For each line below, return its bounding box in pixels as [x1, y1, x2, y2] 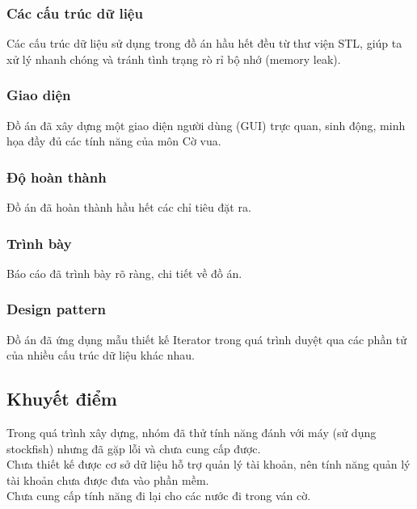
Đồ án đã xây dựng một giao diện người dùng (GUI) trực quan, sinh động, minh [6, 116, 406, 133]
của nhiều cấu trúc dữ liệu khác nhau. [6, 347, 196, 364]
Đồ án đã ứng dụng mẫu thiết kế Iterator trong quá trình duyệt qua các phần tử [6, 330, 407, 347]
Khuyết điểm [6, 386, 117, 411]
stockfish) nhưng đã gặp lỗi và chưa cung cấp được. [6, 440, 261, 456]
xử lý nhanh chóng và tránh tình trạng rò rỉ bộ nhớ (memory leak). [6, 50, 341, 67]
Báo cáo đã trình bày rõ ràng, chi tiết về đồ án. [6, 264, 242, 281]
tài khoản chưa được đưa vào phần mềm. [6, 471, 209, 488]
